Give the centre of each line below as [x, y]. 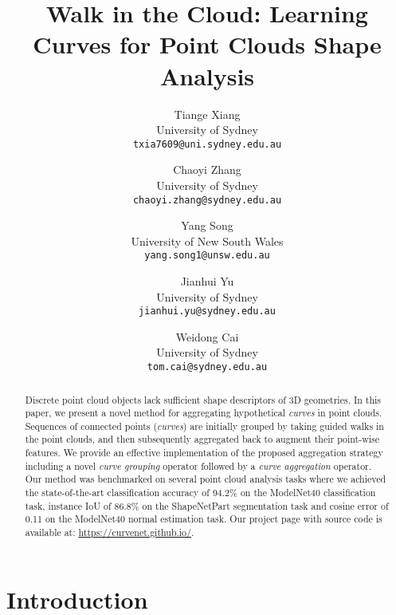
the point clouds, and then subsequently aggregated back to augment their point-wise [202, 439]
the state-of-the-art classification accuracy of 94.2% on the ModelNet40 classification [200, 493]
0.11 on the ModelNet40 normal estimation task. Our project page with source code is [204, 519]
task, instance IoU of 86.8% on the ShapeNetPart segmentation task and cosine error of [207, 505]
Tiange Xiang [207, 114]
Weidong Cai [207, 336]
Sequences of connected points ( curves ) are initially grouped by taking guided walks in [204, 426]
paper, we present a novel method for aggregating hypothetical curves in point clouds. [204, 413]
